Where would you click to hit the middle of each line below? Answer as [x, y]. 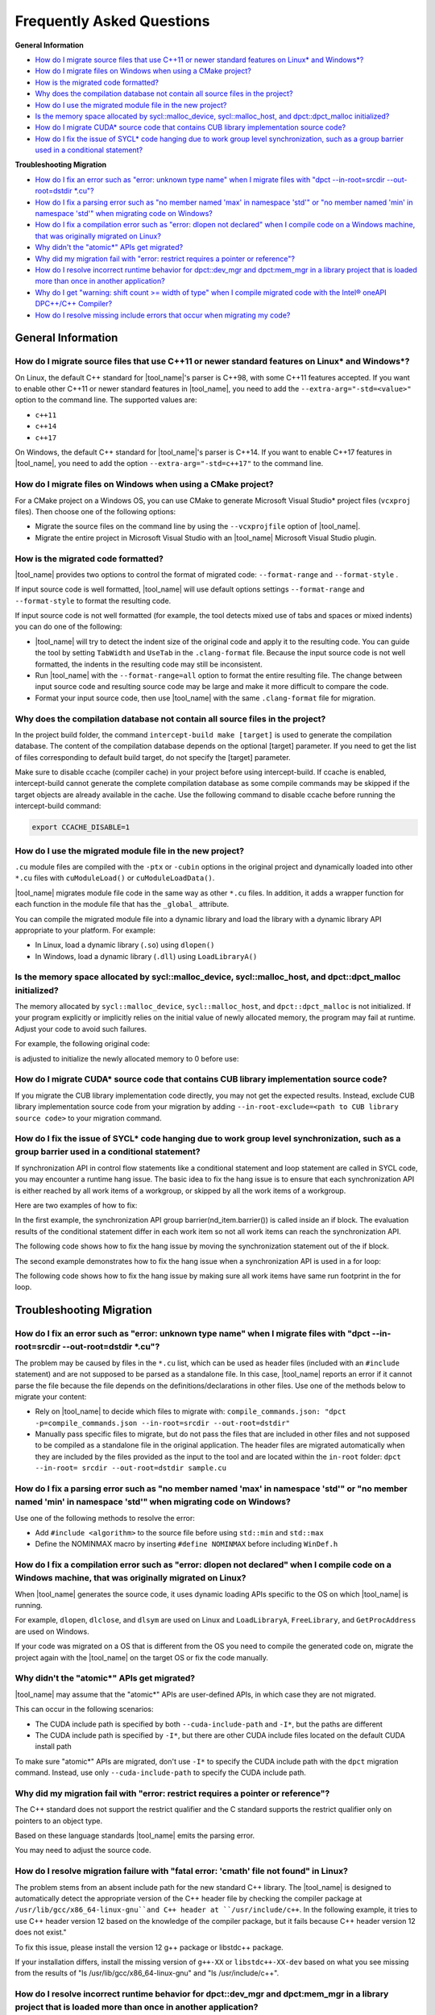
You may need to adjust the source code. [83, 1851]
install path [53, 1747]
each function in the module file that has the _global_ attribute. [122, 904]
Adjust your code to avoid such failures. [81, 1028]
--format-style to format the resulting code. [93, 600]
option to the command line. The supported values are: [106, 400]
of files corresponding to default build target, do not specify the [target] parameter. [153, 757]
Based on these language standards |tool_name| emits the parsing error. [135, 1836]
